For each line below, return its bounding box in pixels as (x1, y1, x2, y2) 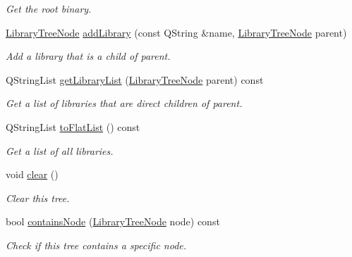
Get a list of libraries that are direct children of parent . (6, 96, 243, 111)
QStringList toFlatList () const (6, 119, 140, 134)
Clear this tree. (6, 190, 70, 205)
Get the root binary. (6, 1, 92, 15)
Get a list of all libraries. (6, 143, 114, 158)
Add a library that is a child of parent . (6, 49, 171, 63)
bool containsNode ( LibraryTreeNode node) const (6, 214, 220, 229)
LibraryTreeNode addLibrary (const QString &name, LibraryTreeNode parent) (6, 25, 347, 39)
